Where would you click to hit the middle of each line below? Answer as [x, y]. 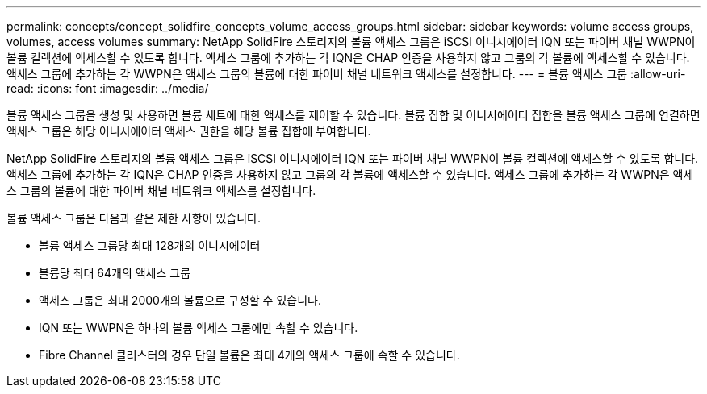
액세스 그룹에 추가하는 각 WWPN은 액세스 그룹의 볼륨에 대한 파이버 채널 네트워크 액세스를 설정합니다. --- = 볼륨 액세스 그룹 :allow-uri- [346, 74]
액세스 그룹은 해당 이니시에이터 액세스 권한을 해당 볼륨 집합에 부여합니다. [189, 131]
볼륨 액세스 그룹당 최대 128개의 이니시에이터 [150, 245]
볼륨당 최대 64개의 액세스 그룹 [115, 273]
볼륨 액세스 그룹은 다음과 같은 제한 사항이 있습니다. [134, 218]
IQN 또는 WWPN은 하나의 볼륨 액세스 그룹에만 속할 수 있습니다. [199, 328]
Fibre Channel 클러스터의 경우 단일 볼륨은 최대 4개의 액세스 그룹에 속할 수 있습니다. [249, 355]
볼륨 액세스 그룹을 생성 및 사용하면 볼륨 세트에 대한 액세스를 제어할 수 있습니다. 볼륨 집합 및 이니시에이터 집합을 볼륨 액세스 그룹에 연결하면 [353, 115]
